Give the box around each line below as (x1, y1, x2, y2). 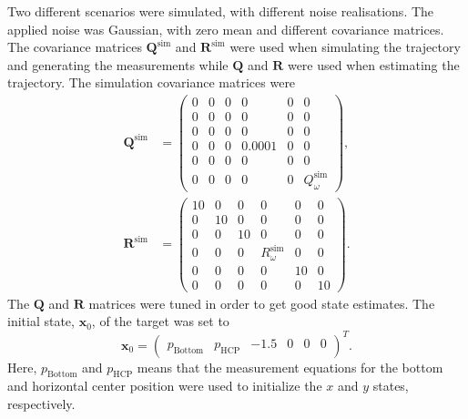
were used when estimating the (287, 55, 460, 74)
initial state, (7, 312, 75, 331)
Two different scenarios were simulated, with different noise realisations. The (7, 2, 434, 20)
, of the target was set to (91, 312, 229, 331)
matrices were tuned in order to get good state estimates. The (88, 293, 435, 312)
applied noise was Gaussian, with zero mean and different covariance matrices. (7, 19, 444, 38)
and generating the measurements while (7, 55, 229, 74)
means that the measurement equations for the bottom (137, 357, 443, 376)
